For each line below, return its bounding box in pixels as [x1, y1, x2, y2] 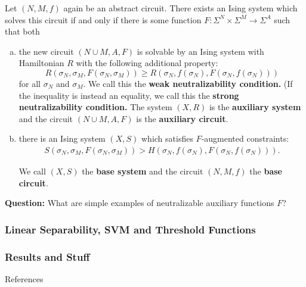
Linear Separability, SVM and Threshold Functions [5, 222, 256, 236]
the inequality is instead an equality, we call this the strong [18, 89, 239, 101]
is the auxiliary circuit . [136, 112, 228, 124]
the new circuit [18, 45, 74, 57]
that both [5, 25, 40, 38]
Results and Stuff [5, 249, 90, 264]
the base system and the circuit [82, 164, 203, 177]
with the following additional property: [76, 57, 218, 69]
